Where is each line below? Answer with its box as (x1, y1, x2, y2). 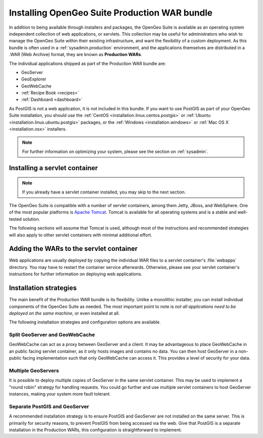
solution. (22, 216, 40, 222)
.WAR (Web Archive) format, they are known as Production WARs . (9, 52, 142, 57)
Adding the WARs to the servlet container (9, 245, 138, 253)
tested (9, 216, 22, 222)
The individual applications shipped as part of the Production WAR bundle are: (9, 60, 166, 66)
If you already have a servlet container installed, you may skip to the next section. (22, 189, 186, 195)
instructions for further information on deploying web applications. (9, 271, 142, 277)
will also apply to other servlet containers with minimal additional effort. (9, 232, 152, 238)
